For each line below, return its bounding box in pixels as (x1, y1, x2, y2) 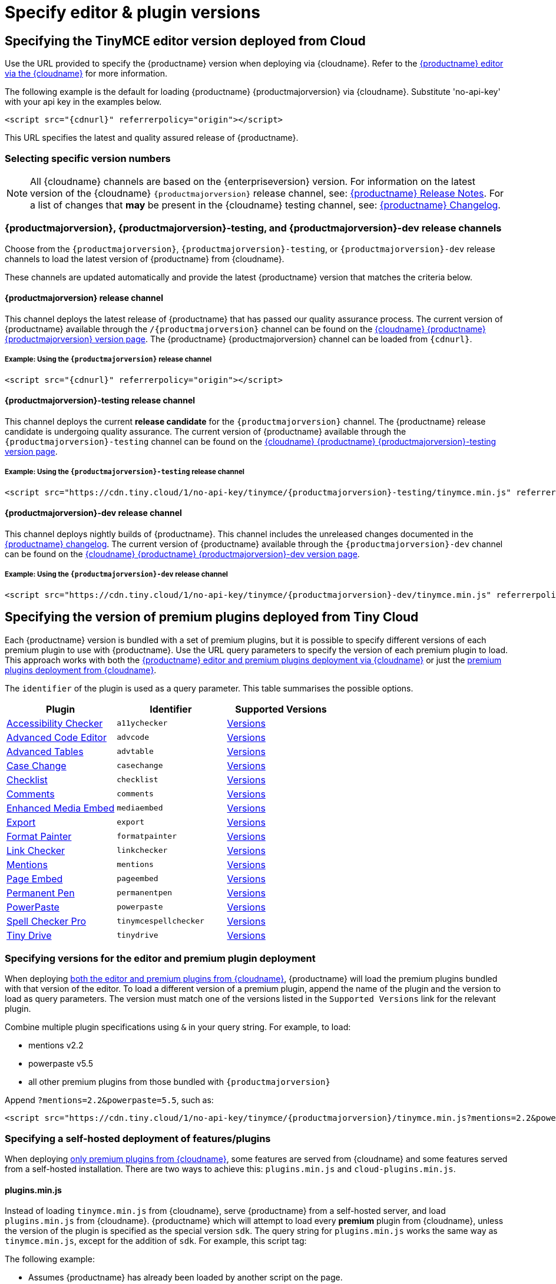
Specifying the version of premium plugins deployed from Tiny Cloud (5, 610, 419, 625)
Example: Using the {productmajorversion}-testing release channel (5, 468, 244, 476)
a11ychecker (117, 719, 168, 728)
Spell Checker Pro (6, 915, 87, 927)
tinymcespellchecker (117, 916, 204, 926)
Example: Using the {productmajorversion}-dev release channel (5, 570, 229, 579)
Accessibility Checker (6, 717, 103, 729)
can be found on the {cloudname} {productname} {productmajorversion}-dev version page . (5, 548, 360, 559)
